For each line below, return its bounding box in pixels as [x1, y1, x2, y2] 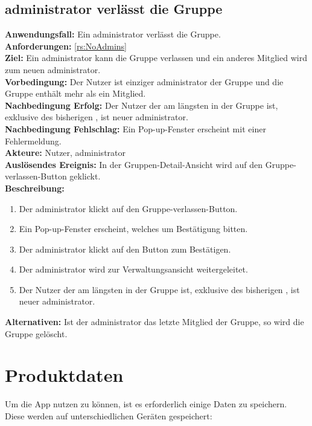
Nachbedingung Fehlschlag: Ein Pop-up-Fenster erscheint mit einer [5, 122, 266, 135]
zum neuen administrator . [5, 63, 101, 76]
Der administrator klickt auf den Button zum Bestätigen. [19, 242, 231, 255]
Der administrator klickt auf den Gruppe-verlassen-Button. [19, 202, 238, 215]
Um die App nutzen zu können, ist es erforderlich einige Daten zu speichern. [5, 398, 287, 410]
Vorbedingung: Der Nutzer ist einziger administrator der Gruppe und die [5, 75, 284, 88]
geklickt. [69, 170, 101, 182]
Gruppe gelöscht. [5, 327, 68, 340]
